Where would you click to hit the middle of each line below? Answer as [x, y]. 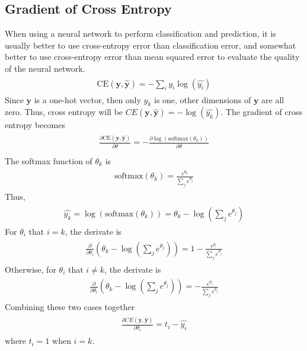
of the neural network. [45, 68]
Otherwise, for [31, 269]
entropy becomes [35, 125]
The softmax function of [49, 160]
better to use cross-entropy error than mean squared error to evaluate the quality [152, 57]
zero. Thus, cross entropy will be [64, 112]
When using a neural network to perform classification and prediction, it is [140, 33]
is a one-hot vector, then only [87, 99]
